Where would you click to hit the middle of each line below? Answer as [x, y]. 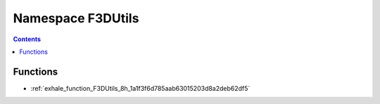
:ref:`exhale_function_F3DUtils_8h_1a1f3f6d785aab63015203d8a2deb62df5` [140, 88]
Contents [27, 39]
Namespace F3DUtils [76, 18]
